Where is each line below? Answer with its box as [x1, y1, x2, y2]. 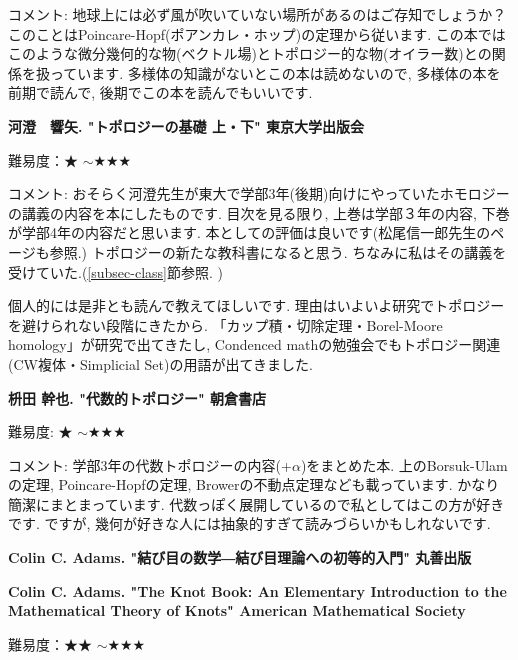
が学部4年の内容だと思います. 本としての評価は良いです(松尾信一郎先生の [8, 222, 491, 243]
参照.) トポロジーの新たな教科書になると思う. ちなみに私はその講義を [49, 241, 507, 262]
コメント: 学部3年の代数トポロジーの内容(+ [8, 454, 292, 475]
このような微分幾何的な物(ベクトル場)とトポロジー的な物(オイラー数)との [8, 43, 492, 64]
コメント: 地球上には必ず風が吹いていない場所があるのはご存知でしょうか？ [8, 4, 507, 24]
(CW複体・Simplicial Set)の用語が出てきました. [8, 353, 313, 374]
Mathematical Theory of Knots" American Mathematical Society [8, 600, 466, 621]
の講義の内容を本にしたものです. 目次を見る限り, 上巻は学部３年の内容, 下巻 [8, 202, 510, 223]
